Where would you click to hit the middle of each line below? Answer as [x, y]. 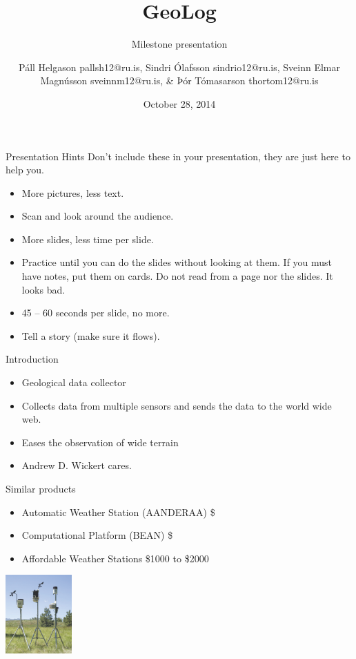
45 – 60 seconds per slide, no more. [96, 313]
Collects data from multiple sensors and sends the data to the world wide [177, 405]
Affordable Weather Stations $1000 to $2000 [115, 558]
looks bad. [43, 289]
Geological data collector [74, 382]
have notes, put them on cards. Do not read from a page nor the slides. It [177, 276]
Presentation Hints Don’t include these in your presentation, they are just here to [178, 156]
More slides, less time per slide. [88, 239]
